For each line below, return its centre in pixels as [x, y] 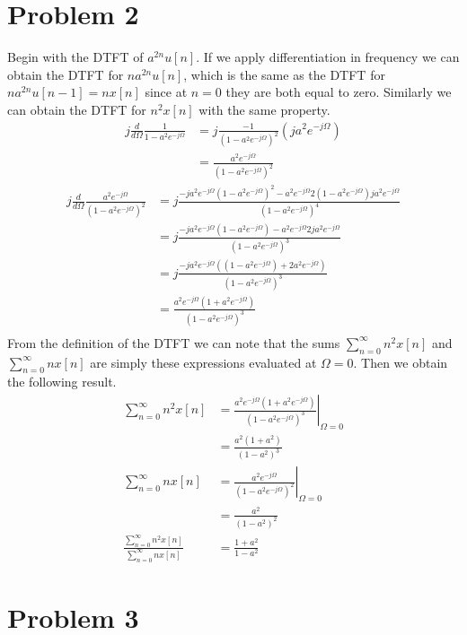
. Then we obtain [401, 362]
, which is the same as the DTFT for [284, 74]
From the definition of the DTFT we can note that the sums [174, 342]
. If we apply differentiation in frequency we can [328, 57]
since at [166, 92]
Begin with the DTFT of [75, 57]
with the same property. [264, 109]
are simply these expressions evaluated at [203, 362]
